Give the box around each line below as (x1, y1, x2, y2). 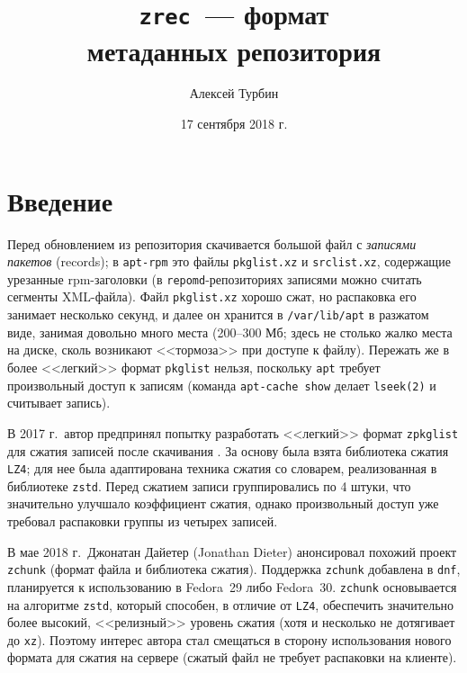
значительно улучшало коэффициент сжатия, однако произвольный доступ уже (7, 494, 439, 513)
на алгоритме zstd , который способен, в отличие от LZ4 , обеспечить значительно (7, 595, 454, 614)
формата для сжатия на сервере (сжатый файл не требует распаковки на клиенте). (7, 648, 457, 667)
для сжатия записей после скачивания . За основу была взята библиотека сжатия (7, 441, 449, 460)
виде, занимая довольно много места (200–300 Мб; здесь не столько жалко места (7, 322, 453, 341)
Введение (7, 182, 113, 219)
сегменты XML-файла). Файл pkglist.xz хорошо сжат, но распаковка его (7, 287, 417, 306)
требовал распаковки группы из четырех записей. (7, 512, 278, 531)
